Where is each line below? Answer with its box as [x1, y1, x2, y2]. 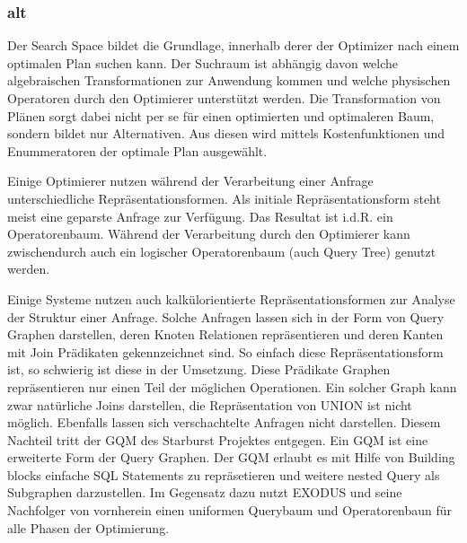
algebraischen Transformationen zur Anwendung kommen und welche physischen [7, 71, 451, 90]
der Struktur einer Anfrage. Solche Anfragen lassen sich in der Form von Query [7, 307, 445, 326]
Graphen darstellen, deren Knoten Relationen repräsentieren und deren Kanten [7, 325, 444, 344]
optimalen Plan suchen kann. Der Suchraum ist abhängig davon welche [7, 53, 399, 72]
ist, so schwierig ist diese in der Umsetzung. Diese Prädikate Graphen [7, 360, 391, 379]
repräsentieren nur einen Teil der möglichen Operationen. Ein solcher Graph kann [7, 377, 457, 396]
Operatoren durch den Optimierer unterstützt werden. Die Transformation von [7, 89, 441, 107]
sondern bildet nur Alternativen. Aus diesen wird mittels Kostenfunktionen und [7, 124, 445, 143]
